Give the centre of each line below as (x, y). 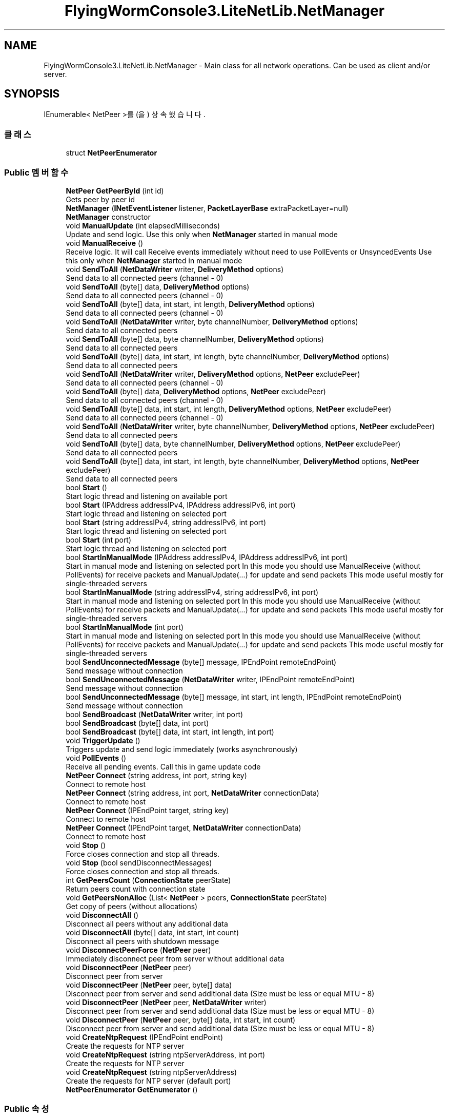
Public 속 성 (27, 1109)
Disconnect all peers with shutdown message (142, 941)
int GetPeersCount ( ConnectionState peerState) (148, 880)
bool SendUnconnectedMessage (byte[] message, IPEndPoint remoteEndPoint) (201, 662)
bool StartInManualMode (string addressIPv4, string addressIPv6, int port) (192, 592)
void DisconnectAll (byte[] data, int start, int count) (152, 932)
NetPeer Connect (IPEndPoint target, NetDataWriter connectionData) (183, 827)
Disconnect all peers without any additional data (147, 923)
